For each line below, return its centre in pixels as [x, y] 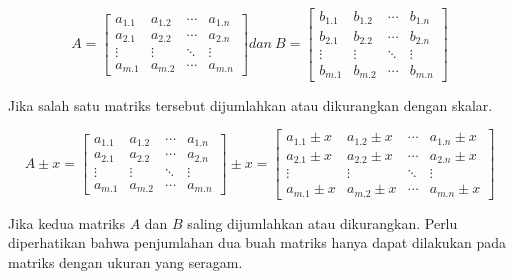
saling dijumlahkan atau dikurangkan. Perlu [322, 222]
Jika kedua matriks [66, 222]
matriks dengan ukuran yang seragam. [125, 261]
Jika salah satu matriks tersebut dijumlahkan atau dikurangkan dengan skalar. [250, 104]
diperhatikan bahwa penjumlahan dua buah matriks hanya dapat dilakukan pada [257, 242]
